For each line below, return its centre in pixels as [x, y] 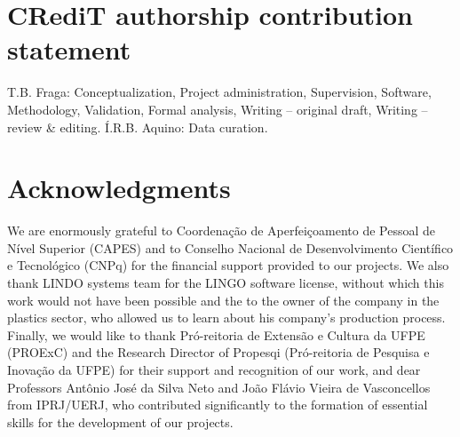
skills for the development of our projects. [120, 421]
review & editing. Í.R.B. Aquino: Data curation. [138, 127]
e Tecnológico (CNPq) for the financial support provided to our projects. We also [228, 265]
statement [69, 49]
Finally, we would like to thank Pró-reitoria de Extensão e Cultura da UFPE [216, 334]
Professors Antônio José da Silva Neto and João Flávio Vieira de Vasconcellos [219, 387]
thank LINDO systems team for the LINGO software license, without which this [226, 282]
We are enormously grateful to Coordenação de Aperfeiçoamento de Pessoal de [222, 230]
